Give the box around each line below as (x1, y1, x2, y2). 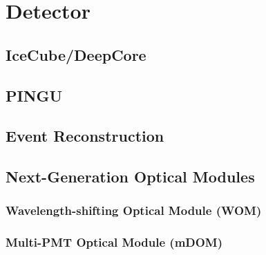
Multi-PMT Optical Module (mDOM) (6, 234, 223, 251)
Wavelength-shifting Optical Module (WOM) (6, 202, 262, 219)
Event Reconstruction (6, 125, 164, 147)
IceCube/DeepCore (6, 44, 146, 65)
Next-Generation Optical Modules (6, 166, 255, 187)
